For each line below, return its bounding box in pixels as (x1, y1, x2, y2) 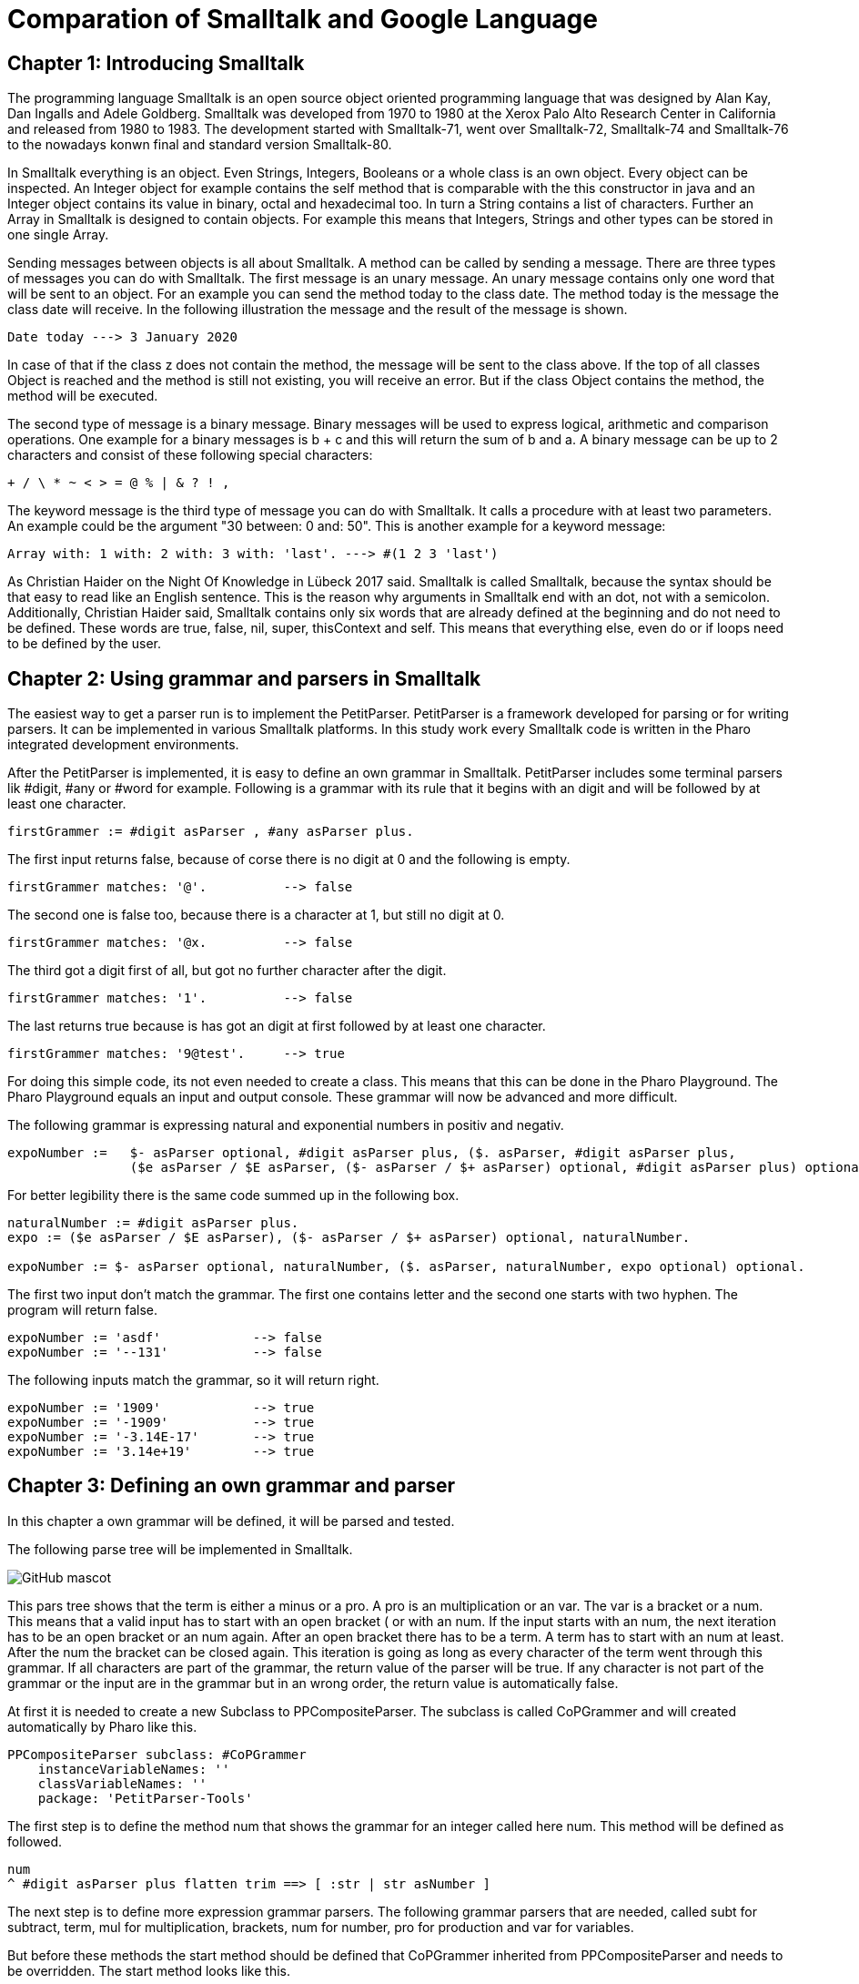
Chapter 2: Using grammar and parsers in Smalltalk (7, 666, 481, 690)
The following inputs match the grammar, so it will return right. (7, 1372, 379, 1389)
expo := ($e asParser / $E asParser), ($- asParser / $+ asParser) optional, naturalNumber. (7, 1230, 691, 1246)
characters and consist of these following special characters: (7, 447, 373, 463)
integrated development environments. (7, 737, 239, 753)
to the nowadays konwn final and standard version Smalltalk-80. (7, 137, 392, 153)
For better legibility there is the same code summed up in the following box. (7, 1187, 460, 1204)
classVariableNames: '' (37, 1775, 207, 1791)
